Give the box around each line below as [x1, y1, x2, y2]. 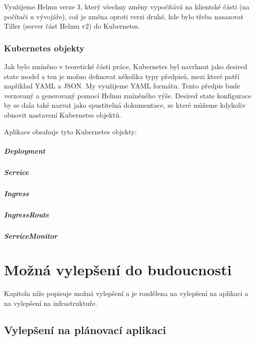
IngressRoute [4, 209, 49, 219]
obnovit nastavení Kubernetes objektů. [4, 109, 122, 120]
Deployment [4, 145, 45, 156]
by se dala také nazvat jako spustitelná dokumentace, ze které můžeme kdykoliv [4, 100, 246, 110]
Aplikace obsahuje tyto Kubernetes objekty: [4, 126, 137, 136]
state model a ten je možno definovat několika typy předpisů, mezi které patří [4, 71, 240, 81]
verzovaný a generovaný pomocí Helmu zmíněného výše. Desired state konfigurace [4, 90, 252, 100]
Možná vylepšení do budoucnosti [4, 259, 232, 280]
